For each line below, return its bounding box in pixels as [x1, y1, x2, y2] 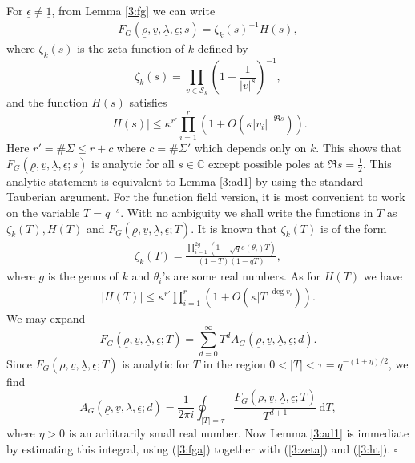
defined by [197, 40, 248, 57]
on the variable [6, 203, 80, 220]
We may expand [6, 309, 86, 326]
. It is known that [191, 219, 277, 236]
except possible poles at [207, 155, 324, 171]
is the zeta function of [77, 40, 185, 57]
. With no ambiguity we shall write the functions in [120, 203, 373, 220]
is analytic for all [91, 155, 175, 171]
